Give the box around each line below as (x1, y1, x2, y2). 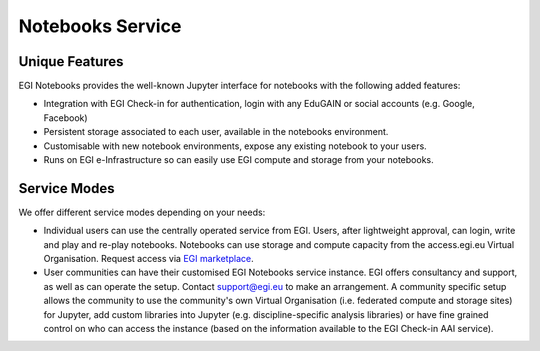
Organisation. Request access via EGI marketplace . (43, 253, 254, 265)
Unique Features (18, 53, 124, 70)
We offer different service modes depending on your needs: (18, 206, 266, 218)
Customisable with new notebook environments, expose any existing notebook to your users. (43, 140, 427, 152)
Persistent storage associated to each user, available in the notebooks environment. (43, 126, 389, 138)
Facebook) (43, 111, 89, 124)
